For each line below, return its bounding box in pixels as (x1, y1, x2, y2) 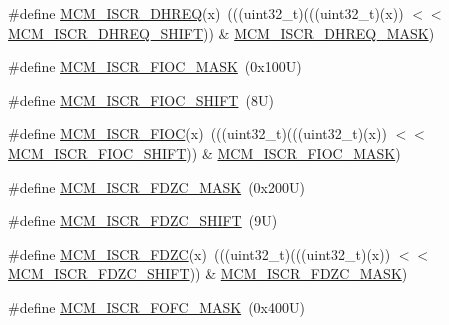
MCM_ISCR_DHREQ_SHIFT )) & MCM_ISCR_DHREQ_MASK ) (8, 22, 435, 43)
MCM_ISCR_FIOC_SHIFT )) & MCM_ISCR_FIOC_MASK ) (8, 142, 401, 163)
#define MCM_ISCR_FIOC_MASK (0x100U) (8, 56, 302, 77)
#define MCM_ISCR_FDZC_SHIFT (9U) (8, 210, 278, 231)
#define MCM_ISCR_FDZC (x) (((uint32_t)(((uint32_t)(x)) (8, 243, 391, 264)
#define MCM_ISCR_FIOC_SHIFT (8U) (8, 89, 274, 110)
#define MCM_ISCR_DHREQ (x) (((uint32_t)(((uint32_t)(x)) (8, 3, 404, 23)
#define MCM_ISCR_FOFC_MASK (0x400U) (8, 296, 305, 317)
